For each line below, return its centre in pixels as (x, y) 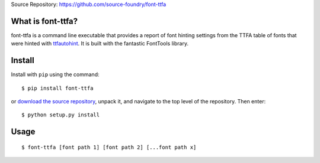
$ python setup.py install (61, 115)
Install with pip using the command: (55, 74)
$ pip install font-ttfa (57, 88)
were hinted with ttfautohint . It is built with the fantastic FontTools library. (100, 44)
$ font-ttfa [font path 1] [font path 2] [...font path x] (109, 147)
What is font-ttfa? (44, 21)
